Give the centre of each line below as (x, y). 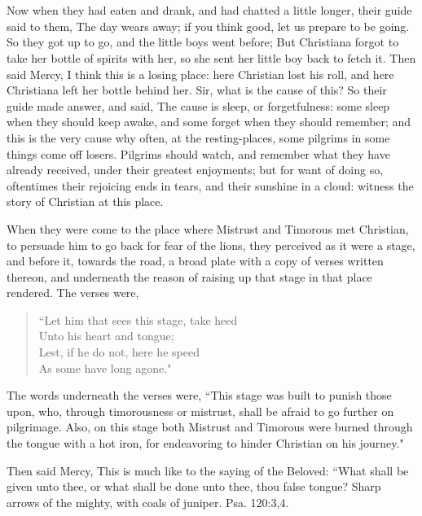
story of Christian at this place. (85, 201)
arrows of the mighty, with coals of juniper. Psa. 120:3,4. (148, 502)
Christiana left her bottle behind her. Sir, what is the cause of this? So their (197, 90)
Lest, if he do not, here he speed (119, 352)
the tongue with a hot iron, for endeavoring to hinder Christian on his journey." (205, 443)
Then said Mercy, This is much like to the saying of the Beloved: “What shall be (208, 470)
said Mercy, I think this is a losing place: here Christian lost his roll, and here (200, 74)
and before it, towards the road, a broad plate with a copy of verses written (195, 261)
